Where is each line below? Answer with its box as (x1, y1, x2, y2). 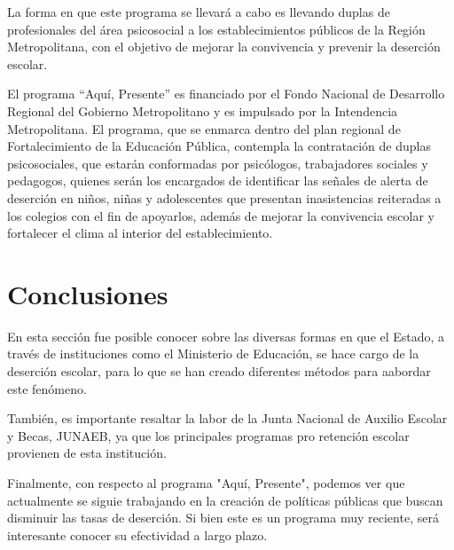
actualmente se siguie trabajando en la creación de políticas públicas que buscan (7, 491, 443, 509)
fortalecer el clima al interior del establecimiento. (7, 224, 273, 242)
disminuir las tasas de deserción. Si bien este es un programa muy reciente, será (7, 508, 439, 527)
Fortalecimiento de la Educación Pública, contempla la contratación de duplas (7, 137, 431, 155)
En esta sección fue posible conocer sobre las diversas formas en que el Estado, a (7, 326, 445, 345)
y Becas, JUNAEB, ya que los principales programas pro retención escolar (7, 426, 410, 444)
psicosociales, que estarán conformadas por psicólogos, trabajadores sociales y (7, 153, 428, 172)
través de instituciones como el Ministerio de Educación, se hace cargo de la (7, 344, 419, 363)
